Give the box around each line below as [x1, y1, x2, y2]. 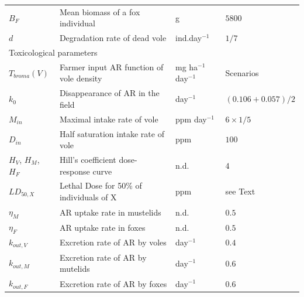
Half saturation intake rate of [59, 127, 164, 139]
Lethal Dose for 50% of [59, 179, 142, 192]
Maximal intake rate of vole [59, 112, 158, 125]
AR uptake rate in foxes [59, 221, 146, 233]
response [59, 165, 90, 177]
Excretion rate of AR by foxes [59, 277, 167, 289]
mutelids [59, 262, 90, 275]
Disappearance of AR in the [59, 87, 160, 99]
